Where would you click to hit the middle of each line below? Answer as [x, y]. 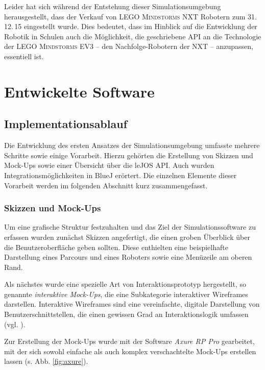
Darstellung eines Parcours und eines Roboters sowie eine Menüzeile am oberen [128, 257]
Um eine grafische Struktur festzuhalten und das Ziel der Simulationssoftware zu [130, 227]
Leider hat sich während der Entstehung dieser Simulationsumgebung [113, 6]
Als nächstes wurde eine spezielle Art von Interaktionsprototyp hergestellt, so [125, 284]
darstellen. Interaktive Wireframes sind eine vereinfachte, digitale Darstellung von [132, 304]
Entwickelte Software [79, 91]
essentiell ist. [24, 56]
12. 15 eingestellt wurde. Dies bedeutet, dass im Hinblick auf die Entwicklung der [131, 26]
